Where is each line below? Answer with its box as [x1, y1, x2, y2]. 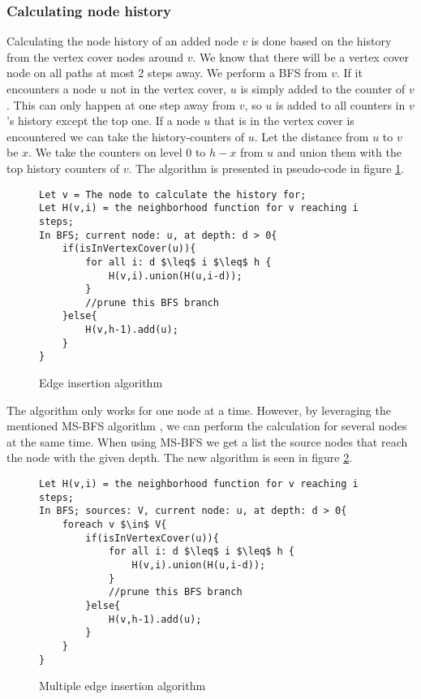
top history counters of [6, 159, 120, 176]
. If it [336, 64, 363, 81]
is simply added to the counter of [240, 80, 406, 97]
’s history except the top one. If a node [6, 112, 200, 129]
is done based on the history [251, 32, 392, 50]
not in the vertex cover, [110, 80, 227, 97]
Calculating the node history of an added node [6, 32, 238, 50]
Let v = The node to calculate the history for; [39, 188, 307, 201]
